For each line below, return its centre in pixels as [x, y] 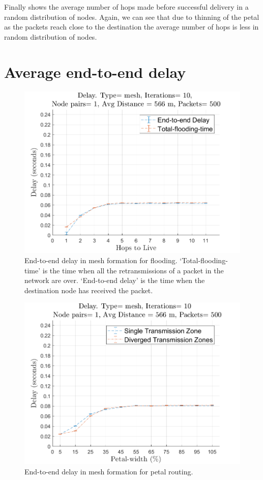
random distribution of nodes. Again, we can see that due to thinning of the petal [132, 17]
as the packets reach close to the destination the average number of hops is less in [131, 27]
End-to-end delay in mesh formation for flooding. [101, 260]
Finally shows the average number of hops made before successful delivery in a [126, 7]
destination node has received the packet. [89, 290]
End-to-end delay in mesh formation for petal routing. [109, 471]
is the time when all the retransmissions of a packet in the [133, 270]
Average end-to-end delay [95, 72]
